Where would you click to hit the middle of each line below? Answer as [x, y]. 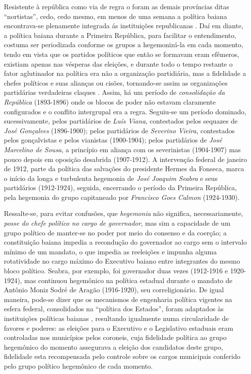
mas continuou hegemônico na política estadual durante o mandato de [128, 280]
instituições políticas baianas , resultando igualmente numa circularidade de [117, 318]
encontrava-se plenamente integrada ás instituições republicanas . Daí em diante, [124, 26]
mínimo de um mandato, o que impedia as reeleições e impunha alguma [110, 251]
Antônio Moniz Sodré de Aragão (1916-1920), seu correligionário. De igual [114, 290]
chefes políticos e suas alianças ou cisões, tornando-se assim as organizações [116, 82]
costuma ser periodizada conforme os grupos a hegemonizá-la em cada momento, [124, 45]
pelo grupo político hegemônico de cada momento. [78, 365]
